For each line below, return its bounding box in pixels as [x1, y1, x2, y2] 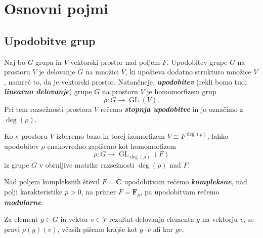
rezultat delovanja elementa [109, 214, 194, 224]
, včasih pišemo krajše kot [57, 224, 138, 234]
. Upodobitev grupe [166, 56, 228, 67]
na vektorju [202, 214, 238, 224]
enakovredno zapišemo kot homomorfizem [47, 140, 176, 151]
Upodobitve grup [4, 32, 96, 48]
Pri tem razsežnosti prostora [4, 103, 92, 114]
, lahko [207, 131, 228, 141]
